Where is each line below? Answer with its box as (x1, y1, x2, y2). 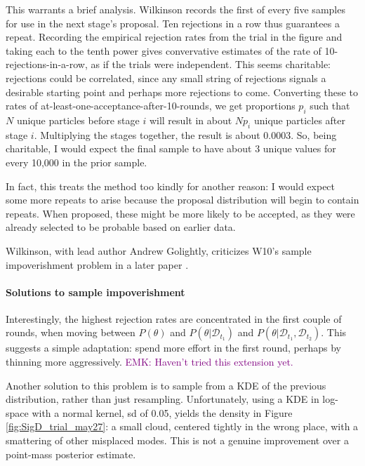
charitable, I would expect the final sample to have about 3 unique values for (6, 141, 336, 156)
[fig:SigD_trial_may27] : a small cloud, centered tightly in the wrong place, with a (6, 419, 359, 434)
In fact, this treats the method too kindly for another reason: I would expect (6, 178, 336, 193)
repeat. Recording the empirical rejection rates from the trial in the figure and (6, 29, 343, 44)
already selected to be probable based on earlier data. (6, 220, 236, 234)
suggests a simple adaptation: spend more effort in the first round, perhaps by (6, 340, 341, 355)
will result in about (149, 112, 232, 127)
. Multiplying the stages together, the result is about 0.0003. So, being (34, 127, 337, 142)
